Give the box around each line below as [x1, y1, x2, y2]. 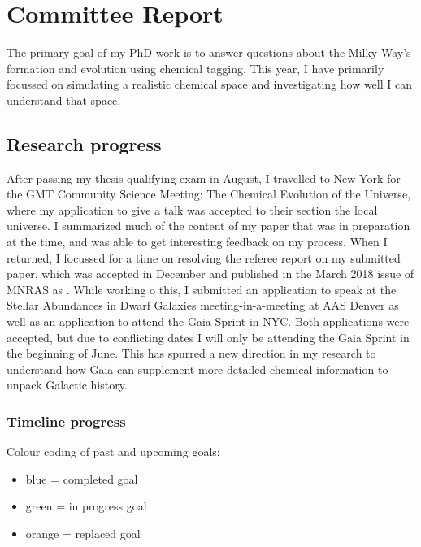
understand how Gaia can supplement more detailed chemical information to [7, 360, 388, 377]
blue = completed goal [25, 470, 138, 487]
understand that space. [7, 91, 121, 108]
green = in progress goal [25, 497, 147, 514]
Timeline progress [7, 410, 126, 431]
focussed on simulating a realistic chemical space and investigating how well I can [7, 76, 412, 93]
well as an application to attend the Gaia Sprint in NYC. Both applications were [7, 313, 410, 330]
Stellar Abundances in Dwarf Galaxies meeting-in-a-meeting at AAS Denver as [7, 297, 399, 314]
